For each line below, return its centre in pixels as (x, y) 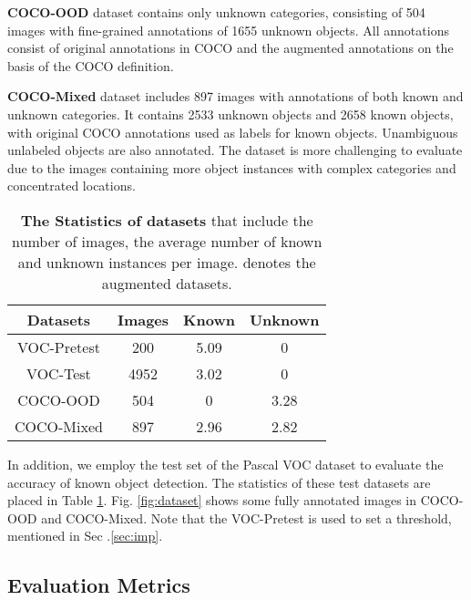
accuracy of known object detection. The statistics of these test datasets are (219, 482)
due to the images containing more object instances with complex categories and (232, 167)
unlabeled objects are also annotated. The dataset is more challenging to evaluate (235, 150)
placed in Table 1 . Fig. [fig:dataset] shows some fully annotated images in (212, 500)
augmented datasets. (167, 283)
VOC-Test (59, 373)
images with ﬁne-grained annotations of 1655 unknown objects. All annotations (228, 30)
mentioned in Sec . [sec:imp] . (85, 536)
